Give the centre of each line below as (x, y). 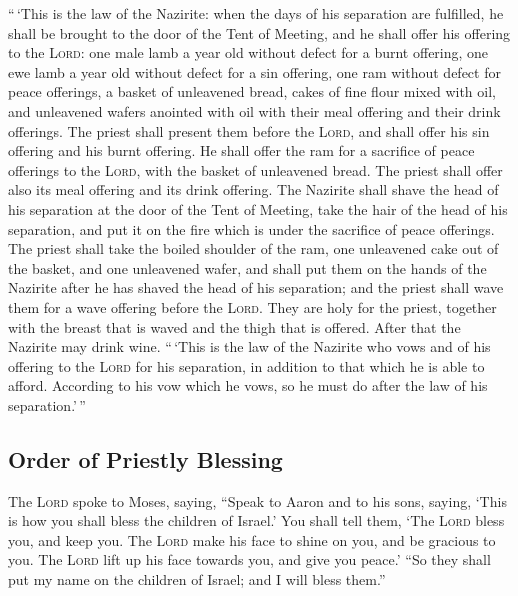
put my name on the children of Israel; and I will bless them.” (197, 579)
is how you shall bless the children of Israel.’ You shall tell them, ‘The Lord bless (256, 520)
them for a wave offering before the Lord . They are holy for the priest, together (252, 306)
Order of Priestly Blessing (145, 458)
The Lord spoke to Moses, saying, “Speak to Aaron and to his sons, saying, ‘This (257, 500)
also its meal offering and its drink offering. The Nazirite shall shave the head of (253, 189)
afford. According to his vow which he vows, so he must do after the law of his (248, 385)
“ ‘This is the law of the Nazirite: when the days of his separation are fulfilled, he (256, 13)
